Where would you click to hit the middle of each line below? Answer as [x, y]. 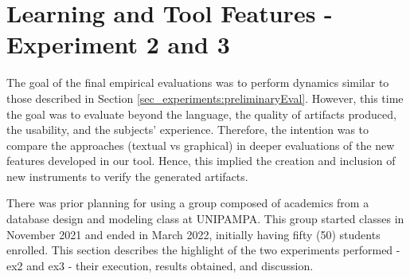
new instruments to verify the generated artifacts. [127, 176]
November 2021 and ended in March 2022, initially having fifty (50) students [193, 234]
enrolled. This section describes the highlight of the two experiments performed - [203, 250]
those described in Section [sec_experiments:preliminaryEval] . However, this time [205, 98]
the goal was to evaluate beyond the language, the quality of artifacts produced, [201, 114]
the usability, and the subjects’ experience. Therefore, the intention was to [188, 130]
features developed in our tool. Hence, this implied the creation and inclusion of [201, 161]
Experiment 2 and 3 [118, 44]
